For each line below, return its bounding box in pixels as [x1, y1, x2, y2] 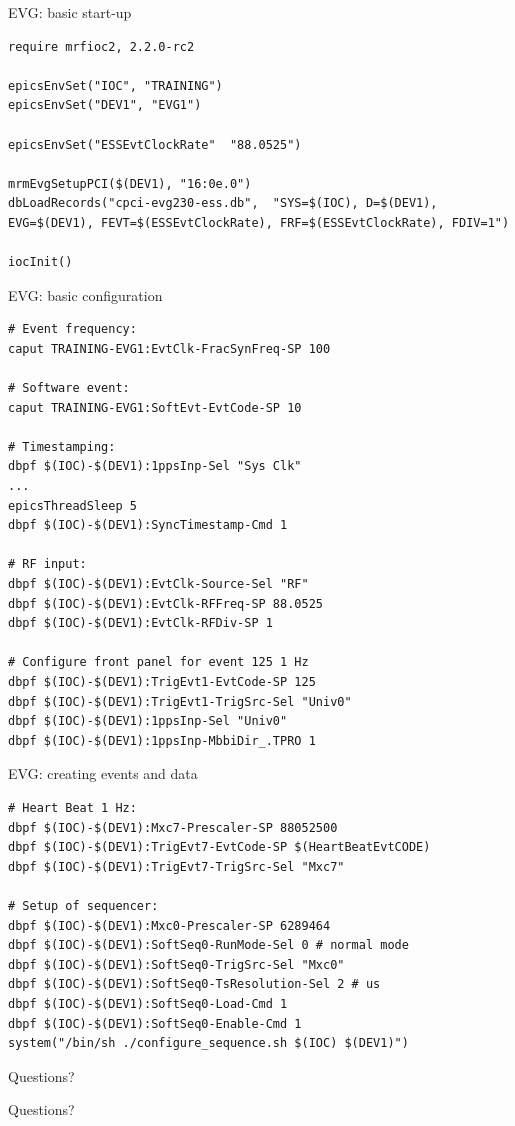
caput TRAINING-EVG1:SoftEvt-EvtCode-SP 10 [8, 400, 302, 415]
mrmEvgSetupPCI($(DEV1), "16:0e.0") [8, 176, 252, 191]
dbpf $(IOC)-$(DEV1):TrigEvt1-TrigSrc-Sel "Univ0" [8, 694, 352, 709]
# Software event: [8, 381, 130, 396]
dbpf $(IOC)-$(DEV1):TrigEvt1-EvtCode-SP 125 [8, 675, 316, 689]
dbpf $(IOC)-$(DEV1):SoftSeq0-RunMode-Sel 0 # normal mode [8, 938, 409, 953]
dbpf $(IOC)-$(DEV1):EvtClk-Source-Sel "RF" [8, 577, 309, 592]
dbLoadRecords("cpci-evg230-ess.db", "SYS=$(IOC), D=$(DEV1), [8, 196, 438, 211]
